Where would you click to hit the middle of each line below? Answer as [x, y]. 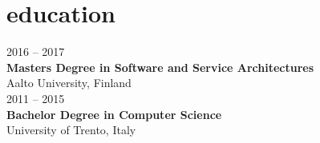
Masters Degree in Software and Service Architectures [160, 67]
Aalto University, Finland [69, 83]
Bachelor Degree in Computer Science [114, 114]
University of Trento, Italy [71, 130]
